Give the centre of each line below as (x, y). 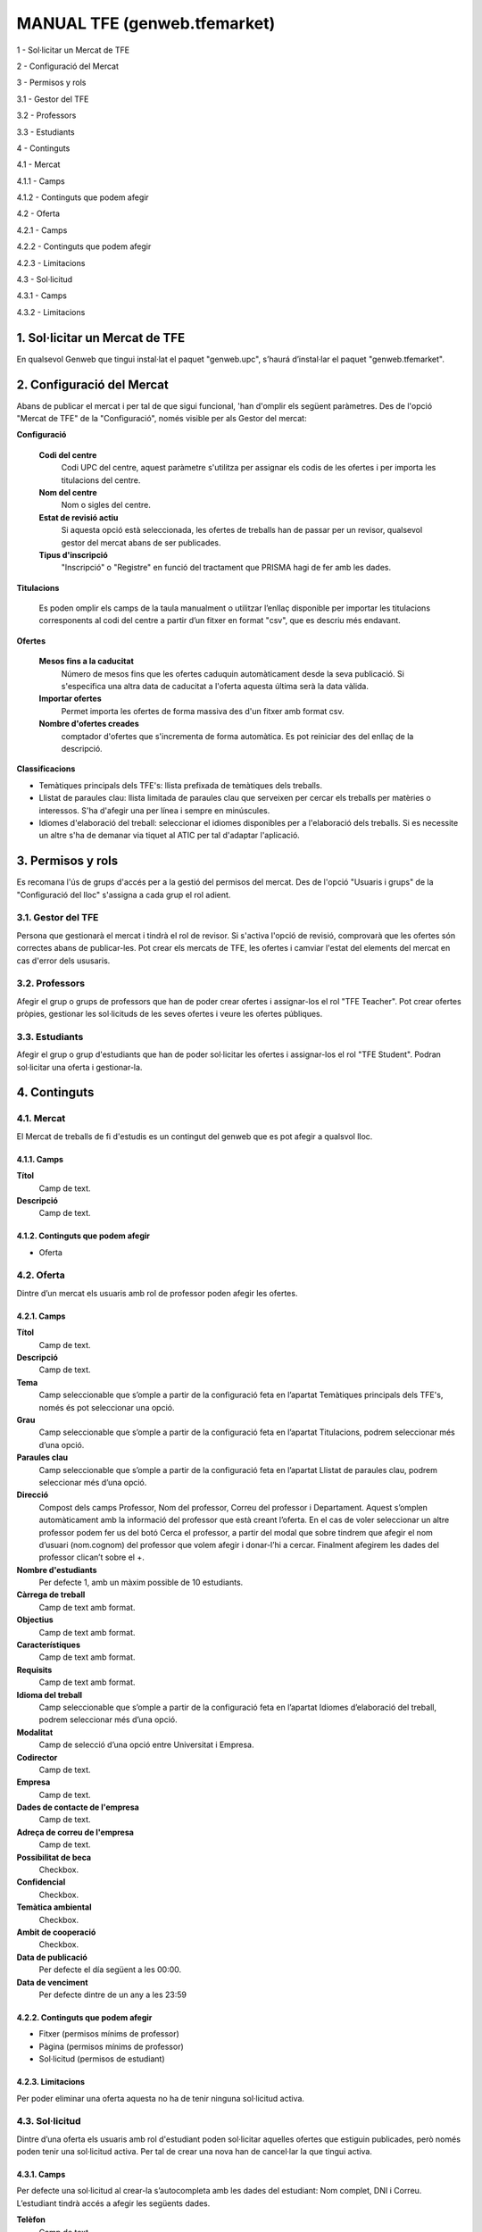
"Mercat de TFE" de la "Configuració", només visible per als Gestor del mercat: (162, 418)
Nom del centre (68, 492)
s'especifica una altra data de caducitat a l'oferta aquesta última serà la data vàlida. (215, 687)
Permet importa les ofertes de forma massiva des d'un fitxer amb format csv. (203, 711)
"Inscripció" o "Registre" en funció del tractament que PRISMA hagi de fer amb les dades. (226, 568)
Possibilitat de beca (54, 1857)
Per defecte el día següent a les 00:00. (110, 1970)
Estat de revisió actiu (79, 517)
